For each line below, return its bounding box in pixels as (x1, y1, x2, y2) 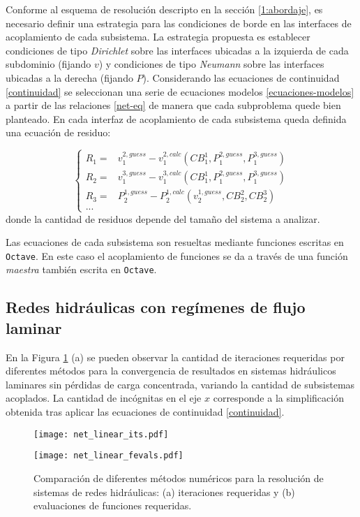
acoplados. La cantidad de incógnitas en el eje (6, 391, 202, 405)
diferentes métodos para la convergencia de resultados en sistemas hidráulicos (6, 363, 336, 378)
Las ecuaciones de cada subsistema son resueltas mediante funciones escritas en (6, 235, 344, 249)
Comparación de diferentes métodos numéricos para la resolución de (33, 470, 324, 485)
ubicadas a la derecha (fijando (6, 70, 133, 85)
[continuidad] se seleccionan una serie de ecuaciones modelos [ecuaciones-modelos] (6, 84, 354, 99)
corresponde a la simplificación (213, 391, 344, 405)
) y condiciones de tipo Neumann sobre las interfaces (98, 57, 324, 71)
